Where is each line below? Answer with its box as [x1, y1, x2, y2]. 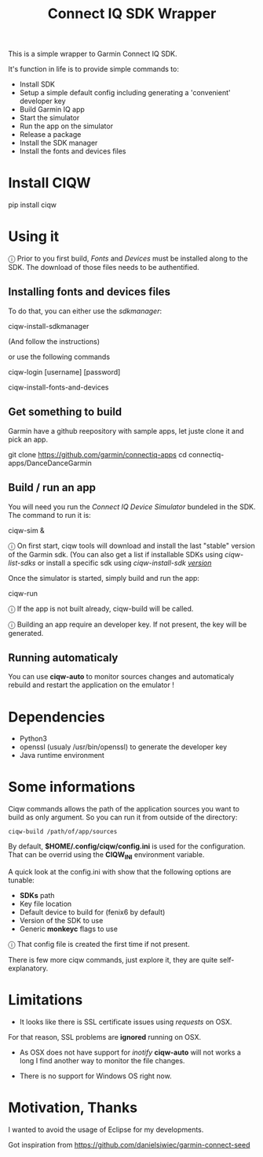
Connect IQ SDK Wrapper [47, 5, 217, 23]
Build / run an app [8, 481, 97, 494]
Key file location [19, 899, 72, 908]
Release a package [19, 130, 82, 139]
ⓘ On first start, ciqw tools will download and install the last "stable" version [8, 541, 255, 550]
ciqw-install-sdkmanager [8, 321, 89, 331]
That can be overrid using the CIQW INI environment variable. [8, 850, 205, 861]
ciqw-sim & [8, 525, 45, 535]
